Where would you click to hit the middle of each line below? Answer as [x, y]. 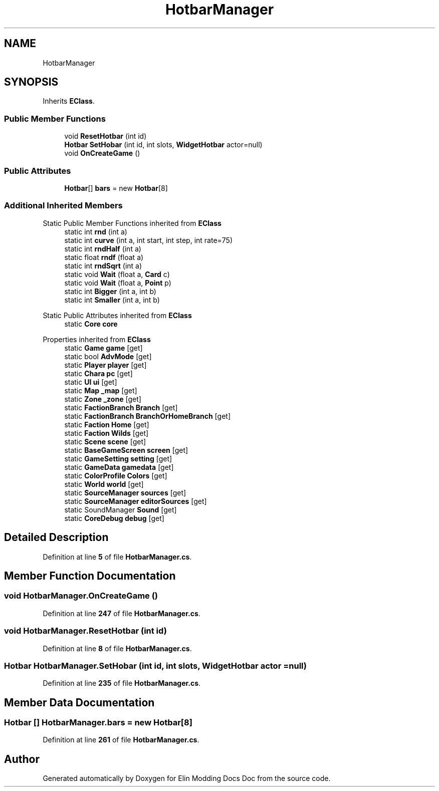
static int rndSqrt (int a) [103, 266]
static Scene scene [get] [105, 441]
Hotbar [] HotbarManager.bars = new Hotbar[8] [98, 723]
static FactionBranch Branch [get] [121, 407]
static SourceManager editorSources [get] [136, 501]
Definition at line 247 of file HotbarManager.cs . [122, 613]
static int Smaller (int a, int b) [112, 300]
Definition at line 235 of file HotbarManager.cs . [122, 683]
